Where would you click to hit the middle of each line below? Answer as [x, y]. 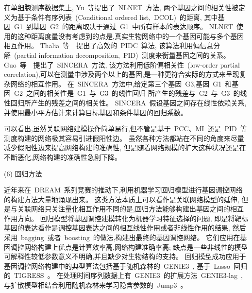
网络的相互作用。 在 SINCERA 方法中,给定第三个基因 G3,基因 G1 [116, 83]
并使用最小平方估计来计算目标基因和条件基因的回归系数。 [96, 112]
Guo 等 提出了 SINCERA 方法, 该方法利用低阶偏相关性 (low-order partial [122, 64]
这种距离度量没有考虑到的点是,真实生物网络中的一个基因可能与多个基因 [130, 36]
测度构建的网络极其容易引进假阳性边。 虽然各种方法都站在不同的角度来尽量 [124, 138]
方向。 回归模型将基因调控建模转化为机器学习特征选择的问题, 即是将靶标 [133, 218]
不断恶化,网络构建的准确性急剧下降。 [63, 157]
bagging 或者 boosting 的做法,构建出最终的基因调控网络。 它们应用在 [130, 237]
